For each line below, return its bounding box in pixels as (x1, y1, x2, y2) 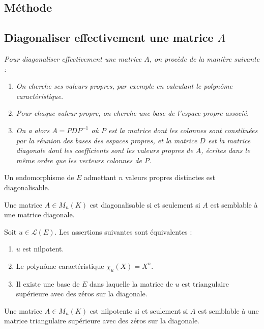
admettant (84, 172, 116, 183)
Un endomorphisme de (4, 172, 74, 183)
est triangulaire (182, 278, 229, 289)
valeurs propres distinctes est (125, 172, 215, 183)
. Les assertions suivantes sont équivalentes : (54, 226, 192, 237)
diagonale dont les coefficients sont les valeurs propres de (16, 145, 193, 156)
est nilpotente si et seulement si (90, 305, 188, 316)
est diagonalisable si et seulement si (90, 199, 200, 210)
